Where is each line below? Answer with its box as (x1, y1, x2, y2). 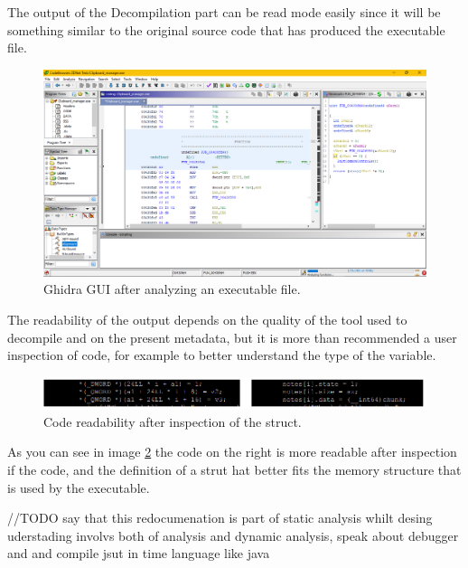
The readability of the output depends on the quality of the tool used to (7, 309, 407, 328)
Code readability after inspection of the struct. (43, 412, 302, 431)
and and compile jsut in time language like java (7, 544, 270, 563)
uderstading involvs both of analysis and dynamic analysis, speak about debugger (7, 525, 459, 544)
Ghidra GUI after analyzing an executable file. (43, 279, 301, 298)
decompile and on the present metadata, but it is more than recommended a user (7, 327, 457, 346)
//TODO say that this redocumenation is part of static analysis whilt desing (7, 508, 433, 527)
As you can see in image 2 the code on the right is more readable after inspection (7, 442, 457, 461)
